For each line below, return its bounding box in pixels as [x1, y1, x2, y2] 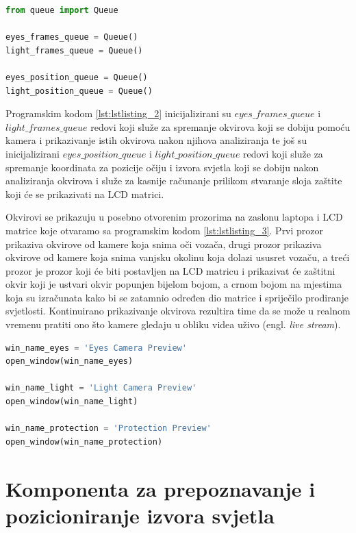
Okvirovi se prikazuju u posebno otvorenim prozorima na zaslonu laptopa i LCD [5, 210, 343, 224]
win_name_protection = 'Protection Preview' [5, 423, 212, 434]
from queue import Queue [5, 5, 118, 15]
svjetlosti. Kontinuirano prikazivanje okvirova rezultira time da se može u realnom [5, 303, 351, 318]
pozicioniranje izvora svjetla [5, 501, 275, 529]
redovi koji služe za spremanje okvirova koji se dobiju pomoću [90, 119, 351, 134]
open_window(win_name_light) [5, 397, 138, 407]
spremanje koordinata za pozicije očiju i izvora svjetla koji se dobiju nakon [5, 160, 319, 174]
